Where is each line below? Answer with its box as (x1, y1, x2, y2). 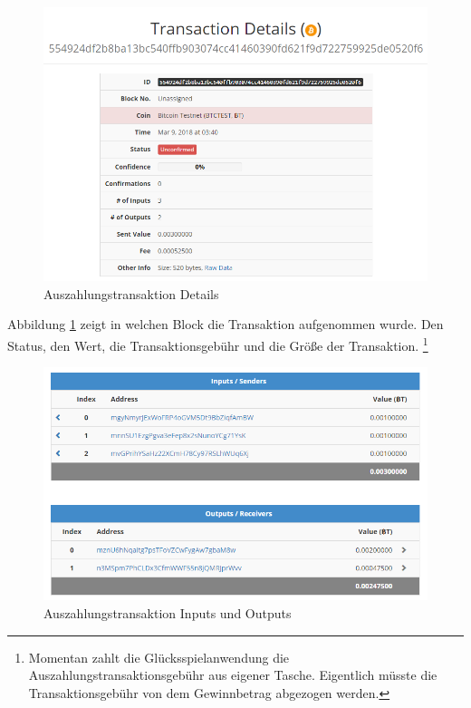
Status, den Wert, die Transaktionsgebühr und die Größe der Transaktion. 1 (7, 333, 428, 354)
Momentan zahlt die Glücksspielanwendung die (28, 647, 290, 666)
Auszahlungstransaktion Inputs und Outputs (43, 603, 292, 622)
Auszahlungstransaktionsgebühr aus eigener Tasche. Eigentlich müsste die (28, 665, 437, 684)
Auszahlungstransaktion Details (43, 284, 219, 303)
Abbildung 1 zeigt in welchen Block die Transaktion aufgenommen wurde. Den (7, 315, 444, 334)
